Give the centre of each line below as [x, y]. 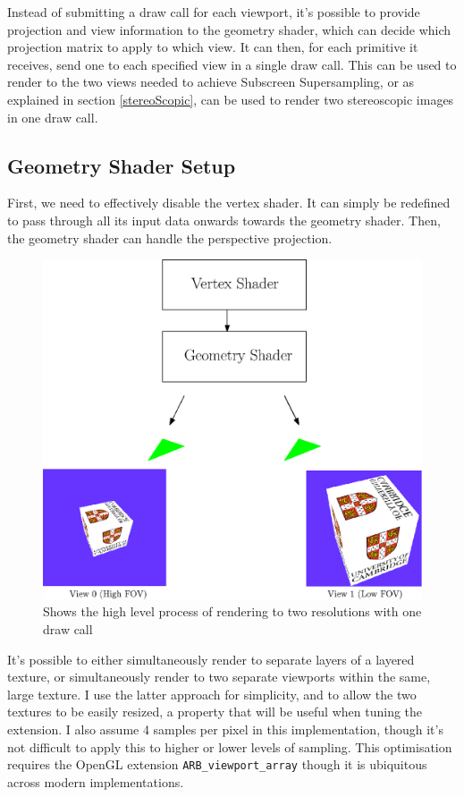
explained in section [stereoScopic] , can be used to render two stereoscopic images [231, 99]
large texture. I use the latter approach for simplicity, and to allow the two [212, 694]
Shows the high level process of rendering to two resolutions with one [232, 611]
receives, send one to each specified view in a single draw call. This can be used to [232, 64]
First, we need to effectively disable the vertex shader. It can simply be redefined [229, 203]
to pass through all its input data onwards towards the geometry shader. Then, [224, 220]
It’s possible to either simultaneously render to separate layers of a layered [211, 659]
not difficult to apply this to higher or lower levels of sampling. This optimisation [230, 746]
